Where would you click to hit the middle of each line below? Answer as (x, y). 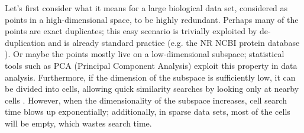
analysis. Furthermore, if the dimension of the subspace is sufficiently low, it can (150, 77)
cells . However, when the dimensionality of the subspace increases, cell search (146, 100)
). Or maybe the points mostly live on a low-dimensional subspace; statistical (145, 54)
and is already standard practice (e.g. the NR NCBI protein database (174, 42)
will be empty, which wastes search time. (78, 123)
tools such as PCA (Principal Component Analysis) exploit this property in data (151, 65)
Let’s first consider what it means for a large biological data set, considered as (146, 8)
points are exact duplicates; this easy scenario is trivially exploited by (131, 31)
